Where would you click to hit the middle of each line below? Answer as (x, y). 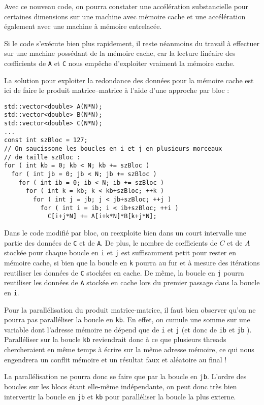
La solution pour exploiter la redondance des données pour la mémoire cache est (129, 80)
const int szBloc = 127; (46, 140)
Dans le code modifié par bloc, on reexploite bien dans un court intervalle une (125, 232)
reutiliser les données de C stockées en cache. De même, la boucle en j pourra (124, 272)
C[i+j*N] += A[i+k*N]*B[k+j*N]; (102, 216)
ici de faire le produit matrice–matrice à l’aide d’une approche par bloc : (117, 90)
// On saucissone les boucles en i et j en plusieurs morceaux (113, 149)
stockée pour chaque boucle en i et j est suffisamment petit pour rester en (120, 252)
